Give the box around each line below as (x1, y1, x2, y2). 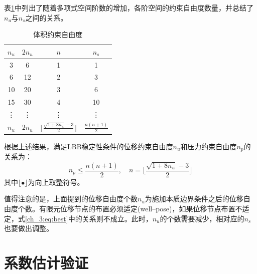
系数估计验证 (4, 252, 89, 272)
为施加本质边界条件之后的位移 (145, 193, 243, 204)
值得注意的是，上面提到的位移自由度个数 (4, 193, 138, 204)
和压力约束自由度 (180, 141, 237, 151)
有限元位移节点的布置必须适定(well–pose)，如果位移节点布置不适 (39, 203, 249, 213)
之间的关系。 (25, 12, 68, 23)
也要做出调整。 (4, 223, 53, 233)
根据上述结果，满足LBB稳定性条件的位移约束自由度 (4, 141, 173, 151)
